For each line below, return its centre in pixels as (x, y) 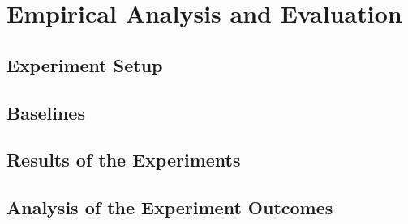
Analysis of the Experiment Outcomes (170, 207)
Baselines (46, 112)
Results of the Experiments (124, 160)
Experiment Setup (85, 64)
